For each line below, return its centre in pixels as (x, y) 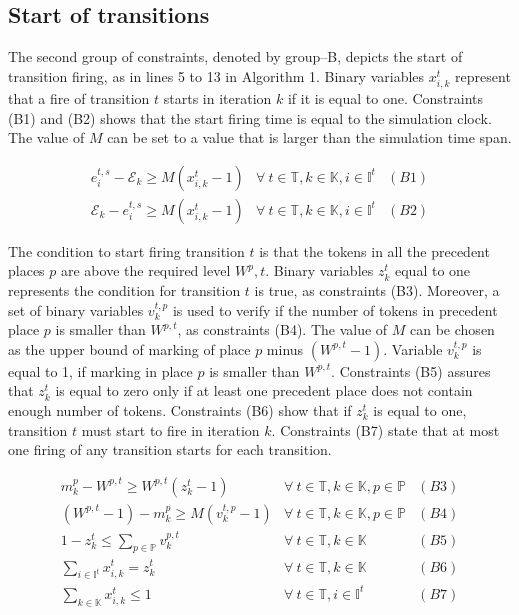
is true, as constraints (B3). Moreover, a (377, 289)
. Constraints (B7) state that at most (385, 429)
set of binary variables (76, 309)
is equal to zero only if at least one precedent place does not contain (264, 390)
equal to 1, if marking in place (100, 370)
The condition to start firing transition (126, 250)
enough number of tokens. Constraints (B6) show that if (180, 409)
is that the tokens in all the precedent (374, 250)
